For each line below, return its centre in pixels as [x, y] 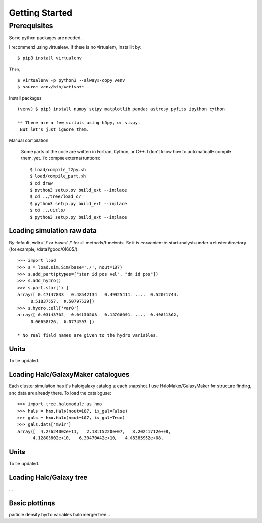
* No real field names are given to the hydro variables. [88, 335]
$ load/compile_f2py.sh [58, 169]
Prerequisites [31, 26]
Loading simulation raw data [53, 231]
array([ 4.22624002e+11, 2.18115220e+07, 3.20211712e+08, [94, 431]
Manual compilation [29, 140]
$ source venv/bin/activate [51, 87]
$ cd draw [41, 183]
